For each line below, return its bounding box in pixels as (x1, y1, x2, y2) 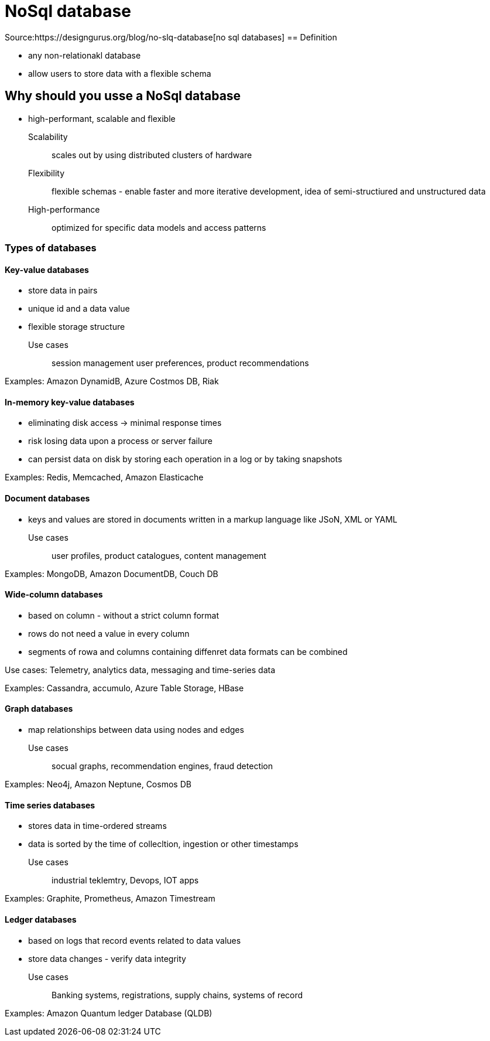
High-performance (28, 204, 100, 214)
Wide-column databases (5, 589, 103, 600)
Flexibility (28, 168, 65, 178)
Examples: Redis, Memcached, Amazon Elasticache (5, 472, 204, 483)
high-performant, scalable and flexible (28, 113, 176, 124)
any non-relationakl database (28, 50, 141, 60)
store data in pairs (28, 285, 98, 296)
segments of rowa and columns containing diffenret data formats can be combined (28, 646, 348, 657)
